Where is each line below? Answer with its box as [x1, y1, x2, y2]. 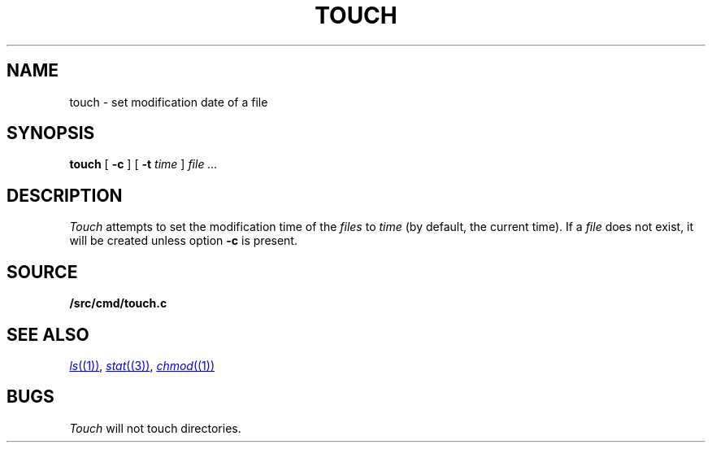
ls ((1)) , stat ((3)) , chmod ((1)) [69, 358, 215, 373]
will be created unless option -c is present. [69, 233, 297, 248]
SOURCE [7, 261, 78, 282]
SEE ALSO [7, 324, 89, 345]
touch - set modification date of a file [69, 94, 268, 109]
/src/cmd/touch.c [69, 296, 167, 311]
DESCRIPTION [7, 185, 123, 206]
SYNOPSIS [7, 123, 95, 144]
